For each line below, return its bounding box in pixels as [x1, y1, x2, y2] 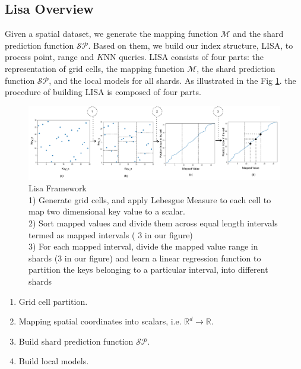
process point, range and [5, 51, 94, 63]
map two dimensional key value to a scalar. [28, 205, 185, 217]
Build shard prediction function [18, 335, 134, 347]
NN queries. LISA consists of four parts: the [103, 51, 264, 63]
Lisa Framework [28, 182, 87, 194]
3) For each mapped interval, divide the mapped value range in [28, 240, 258, 253]
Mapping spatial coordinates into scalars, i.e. [18, 315, 182, 327]
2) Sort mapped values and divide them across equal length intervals [28, 217, 278, 229]
